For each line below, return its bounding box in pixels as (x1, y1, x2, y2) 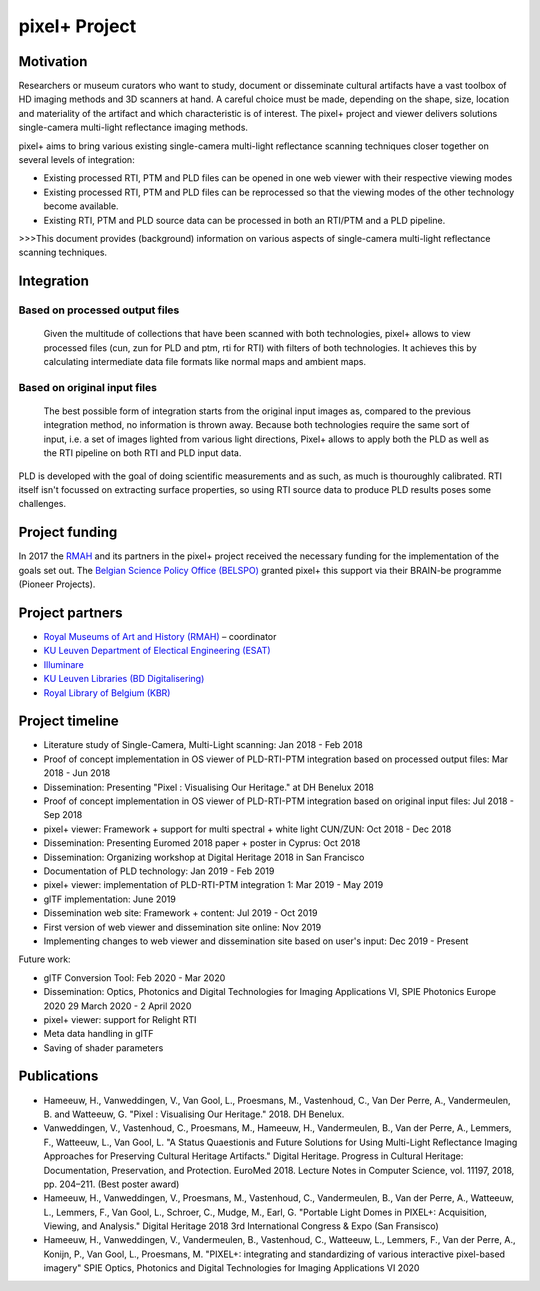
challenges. (18, 498, 67, 510)
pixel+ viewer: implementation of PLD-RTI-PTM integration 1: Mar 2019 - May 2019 (43, 879, 384, 891)
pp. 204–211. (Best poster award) (43, 1178, 180, 1190)
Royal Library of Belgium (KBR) (43, 686, 171, 699)
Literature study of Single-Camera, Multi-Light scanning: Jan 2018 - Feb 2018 (43, 739, 364, 751)
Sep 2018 (43, 809, 83, 821)
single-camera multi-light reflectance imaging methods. (18, 121, 249, 134)
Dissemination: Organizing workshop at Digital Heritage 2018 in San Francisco (43, 851, 365, 863)
